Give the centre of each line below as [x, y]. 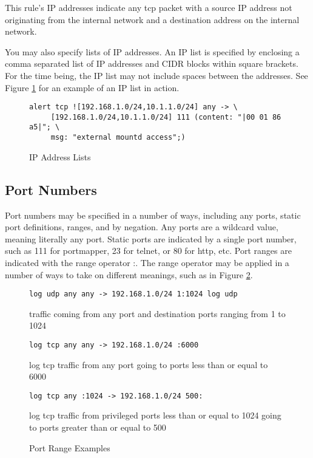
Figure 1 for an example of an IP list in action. [92, 87]
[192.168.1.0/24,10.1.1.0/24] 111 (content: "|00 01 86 [166, 117]
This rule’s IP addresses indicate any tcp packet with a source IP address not [149, 7]
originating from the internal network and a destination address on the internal [152, 19]
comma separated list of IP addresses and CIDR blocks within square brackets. [152, 63]
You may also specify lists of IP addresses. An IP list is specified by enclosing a [152, 51]
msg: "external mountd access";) [118, 138]
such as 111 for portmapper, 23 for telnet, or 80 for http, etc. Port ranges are [148, 251]
